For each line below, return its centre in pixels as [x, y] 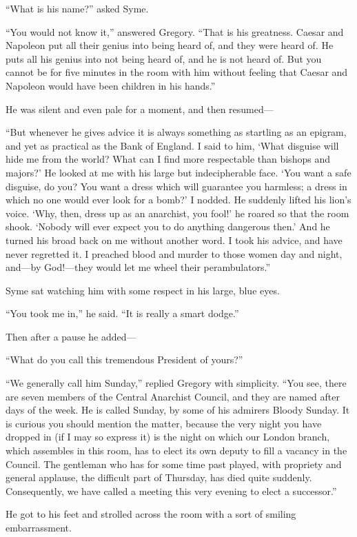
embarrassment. [39, 527]
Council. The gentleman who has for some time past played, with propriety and [174, 464]
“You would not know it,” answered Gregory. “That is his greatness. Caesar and [175, 31]
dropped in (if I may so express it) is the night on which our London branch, [168, 437]
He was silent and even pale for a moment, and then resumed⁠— [140, 109]
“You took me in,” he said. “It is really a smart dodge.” [122, 313]
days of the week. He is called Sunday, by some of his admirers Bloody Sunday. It [178, 410]
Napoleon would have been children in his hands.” [111, 85]
